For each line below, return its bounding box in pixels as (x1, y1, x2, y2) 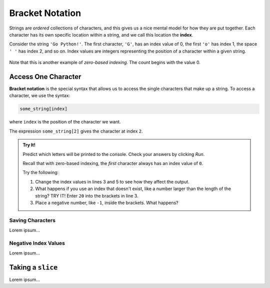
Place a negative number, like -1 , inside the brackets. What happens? (35, 199, 178, 205)
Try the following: (22, 169, 59, 175)
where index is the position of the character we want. (9, 119, 121, 125)
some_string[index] (19, 106, 67, 112)
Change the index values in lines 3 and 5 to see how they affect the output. (35, 178, 189, 184)
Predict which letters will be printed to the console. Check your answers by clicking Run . (22, 151, 205, 157)
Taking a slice (9, 263, 58, 271)
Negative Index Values (9, 239, 65, 246)
